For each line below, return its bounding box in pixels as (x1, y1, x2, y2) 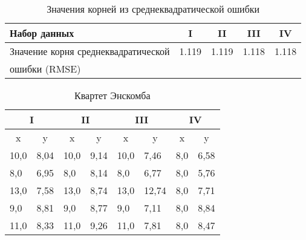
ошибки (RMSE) (10, 62, 81, 76)
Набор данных (10, 26, 74, 40)
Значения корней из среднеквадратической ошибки (47, 2, 260, 16)
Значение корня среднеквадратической (10, 44, 170, 58)
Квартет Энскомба (74, 88, 151, 102)
